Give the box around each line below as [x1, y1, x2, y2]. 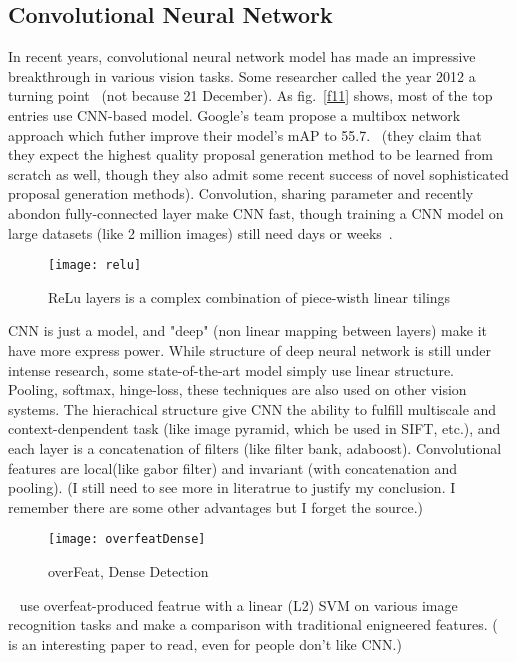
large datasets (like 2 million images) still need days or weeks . [8, 222, 393, 243]
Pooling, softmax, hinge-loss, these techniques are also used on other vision [8, 379, 467, 400]
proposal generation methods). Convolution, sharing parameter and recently [8, 183, 474, 204]
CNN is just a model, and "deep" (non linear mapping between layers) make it [8, 320, 487, 341]
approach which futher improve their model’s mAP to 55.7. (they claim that [8, 124, 482, 145]
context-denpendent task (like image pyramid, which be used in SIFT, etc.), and [8, 418, 501, 439]
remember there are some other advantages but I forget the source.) [8, 496, 424, 517]
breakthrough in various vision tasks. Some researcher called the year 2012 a [8, 65, 476, 86]
